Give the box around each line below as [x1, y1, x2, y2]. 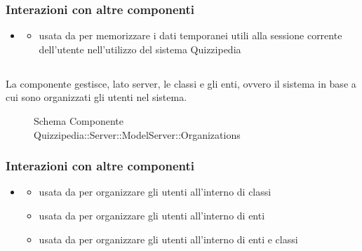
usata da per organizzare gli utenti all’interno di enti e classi [39, 231, 298, 246]
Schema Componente [34, 113, 123, 128]
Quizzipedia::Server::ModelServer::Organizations [34, 127, 241, 142]
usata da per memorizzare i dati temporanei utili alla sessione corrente [39, 28, 342, 43]
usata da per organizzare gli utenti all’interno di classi [39, 184, 271, 199]
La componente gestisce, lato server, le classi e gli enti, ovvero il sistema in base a [6, 76, 356, 90]
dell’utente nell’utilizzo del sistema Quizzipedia [39, 41, 241, 56]
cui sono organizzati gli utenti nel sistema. [6, 90, 187, 104]
